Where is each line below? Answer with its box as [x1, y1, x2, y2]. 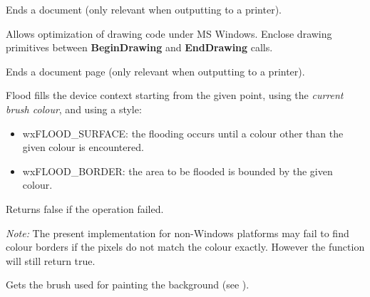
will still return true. [6, 253, 96, 268]
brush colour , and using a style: [6, 101, 142, 116]
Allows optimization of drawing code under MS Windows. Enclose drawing [6, 26, 332, 41]
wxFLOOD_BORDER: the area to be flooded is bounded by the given [22, 163, 333, 178]
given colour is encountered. [22, 140, 144, 155]
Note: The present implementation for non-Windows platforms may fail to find [6, 225, 349, 240]
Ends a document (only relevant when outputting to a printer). [6, 2, 282, 16]
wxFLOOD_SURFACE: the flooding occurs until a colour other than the [22, 125, 344, 140]
